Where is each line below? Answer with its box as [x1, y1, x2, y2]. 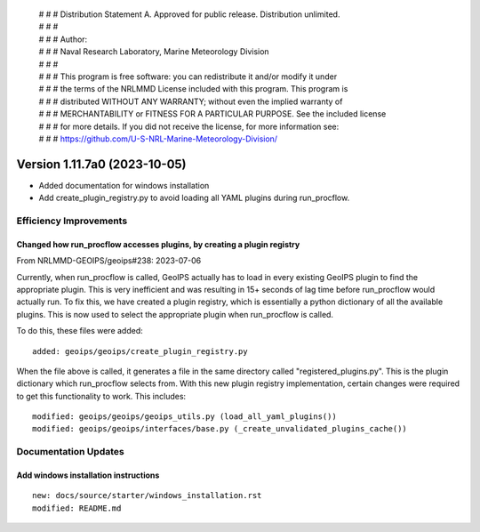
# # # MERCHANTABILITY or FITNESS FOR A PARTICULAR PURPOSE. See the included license [38, 109, 387, 119]
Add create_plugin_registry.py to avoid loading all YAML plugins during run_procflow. [38, 192, 350, 204]
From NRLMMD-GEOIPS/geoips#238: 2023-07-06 [16, 255, 202, 266]
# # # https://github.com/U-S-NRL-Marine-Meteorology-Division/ [38, 133, 278, 144]
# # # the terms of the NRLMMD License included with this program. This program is [38, 84, 348, 94]
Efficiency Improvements [16, 214, 128, 227]
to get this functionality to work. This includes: [16, 391, 187, 401]
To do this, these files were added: [16, 326, 144, 336]
